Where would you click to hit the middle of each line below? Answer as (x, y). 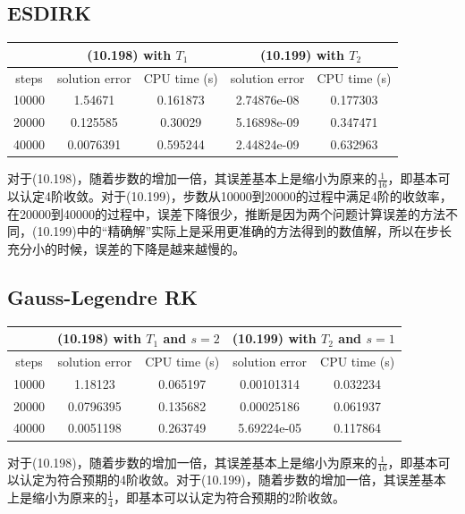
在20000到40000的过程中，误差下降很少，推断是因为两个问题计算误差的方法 (226, 213)
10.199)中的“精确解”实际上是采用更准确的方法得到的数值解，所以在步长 (244, 231)
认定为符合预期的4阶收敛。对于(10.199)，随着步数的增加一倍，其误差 (220, 480)
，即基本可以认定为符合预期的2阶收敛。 (229, 497)
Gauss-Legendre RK (102, 296)
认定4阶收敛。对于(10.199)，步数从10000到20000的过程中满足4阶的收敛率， (236, 196)
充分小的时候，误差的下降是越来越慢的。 (126, 248)
